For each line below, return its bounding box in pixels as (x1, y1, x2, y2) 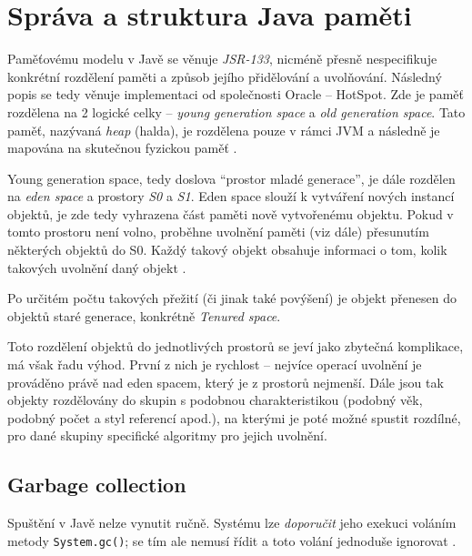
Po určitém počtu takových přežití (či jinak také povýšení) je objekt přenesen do (7, 288, 457, 308)
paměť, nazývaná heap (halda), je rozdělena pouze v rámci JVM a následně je (7, 120, 440, 139)
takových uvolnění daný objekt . (7, 258, 186, 277)
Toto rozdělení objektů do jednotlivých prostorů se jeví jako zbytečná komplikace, (7, 337, 464, 356)
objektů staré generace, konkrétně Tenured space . (7, 306, 281, 325)
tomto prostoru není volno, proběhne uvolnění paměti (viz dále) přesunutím (7, 222, 429, 241)
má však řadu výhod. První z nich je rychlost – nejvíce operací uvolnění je (7, 355, 422, 374)
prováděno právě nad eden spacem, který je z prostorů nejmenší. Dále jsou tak (7, 372, 444, 391)
